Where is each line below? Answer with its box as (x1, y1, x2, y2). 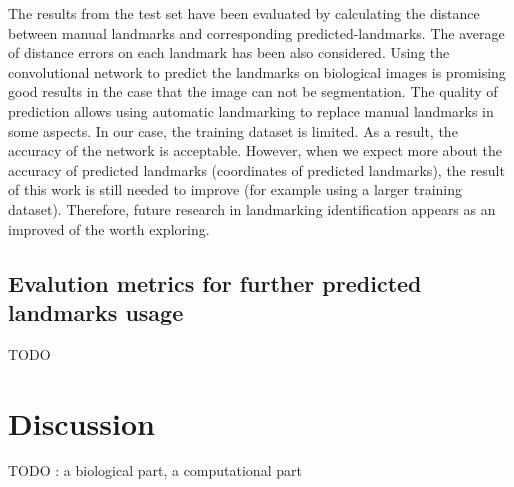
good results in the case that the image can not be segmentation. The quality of (8, 81, 498, 102)
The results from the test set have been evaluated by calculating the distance (8, 3, 480, 23)
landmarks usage (8, 296, 184, 327)
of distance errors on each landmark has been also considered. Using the (8, 42, 450, 63)
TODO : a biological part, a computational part (8, 460, 302, 481)
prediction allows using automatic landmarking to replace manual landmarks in (8, 100, 494, 121)
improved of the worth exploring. (8, 218, 210, 239)
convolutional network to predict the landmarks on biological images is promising (8, 61, 506, 82)
